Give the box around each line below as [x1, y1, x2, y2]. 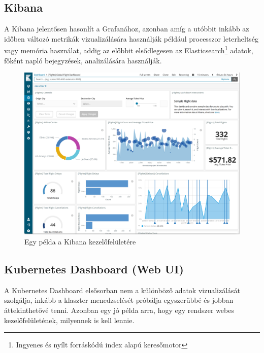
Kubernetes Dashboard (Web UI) [4, 261, 184, 277]
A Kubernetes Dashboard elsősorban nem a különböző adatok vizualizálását [4, 285, 241, 295]
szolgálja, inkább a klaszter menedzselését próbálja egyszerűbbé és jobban [4, 295, 234, 305]
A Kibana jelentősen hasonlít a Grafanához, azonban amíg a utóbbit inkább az [4, 23, 249, 34]
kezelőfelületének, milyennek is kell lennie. [4, 314, 135, 325]
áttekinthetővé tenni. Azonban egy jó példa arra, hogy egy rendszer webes [4, 305, 234, 315]
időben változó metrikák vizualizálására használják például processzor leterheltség [4, 33, 259, 44]
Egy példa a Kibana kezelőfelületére [24, 236, 136, 247]
